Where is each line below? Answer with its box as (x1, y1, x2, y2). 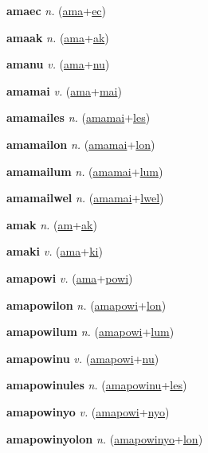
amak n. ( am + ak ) (6, 216, 97, 232)
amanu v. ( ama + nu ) (6, 56, 110, 72)
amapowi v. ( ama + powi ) (6, 269, 133, 286)
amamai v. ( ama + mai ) (6, 82, 122, 99)
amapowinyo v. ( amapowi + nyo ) (6, 403, 170, 420)
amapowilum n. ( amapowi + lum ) (6, 323, 175, 340)
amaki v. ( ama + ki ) (6, 243, 103, 260)
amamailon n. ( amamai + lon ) (6, 135, 155, 152)
